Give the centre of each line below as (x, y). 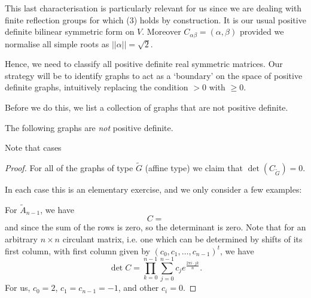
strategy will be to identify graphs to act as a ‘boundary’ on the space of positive (154, 75)
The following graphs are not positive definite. (89, 127)
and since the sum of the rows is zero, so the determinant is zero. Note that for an (155, 227)
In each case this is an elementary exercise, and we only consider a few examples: (153, 189)
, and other (138, 288)
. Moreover (161, 31)
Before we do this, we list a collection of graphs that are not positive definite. (147, 107)
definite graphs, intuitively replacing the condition (97, 87)
